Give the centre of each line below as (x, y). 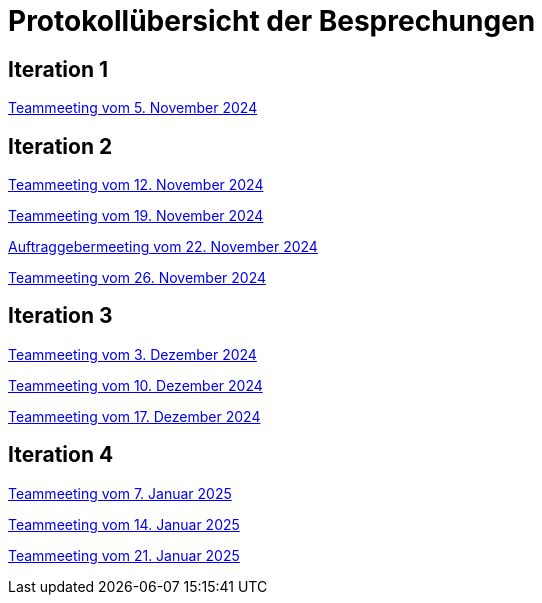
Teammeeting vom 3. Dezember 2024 (132, 354)
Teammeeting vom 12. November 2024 (136, 185)
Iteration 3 (60, 316)
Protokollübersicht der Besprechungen (272, 21)
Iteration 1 (58, 69)
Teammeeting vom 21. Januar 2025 (124, 555)
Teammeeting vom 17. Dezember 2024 (134, 416)
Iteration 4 (61, 455)
